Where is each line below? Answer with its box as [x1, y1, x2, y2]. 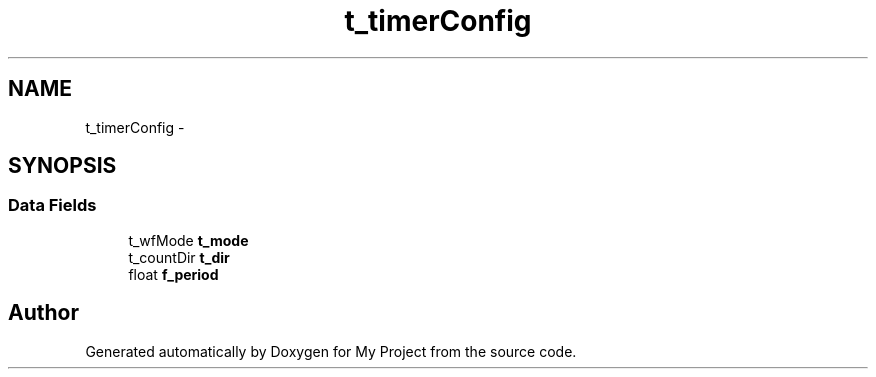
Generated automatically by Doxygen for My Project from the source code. [85, 342, 577, 360]
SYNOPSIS [8, 153, 117, 179]
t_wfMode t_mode [128, 231, 249, 249]
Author [8, 300, 79, 326]
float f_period [128, 265, 219, 283]
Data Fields [8, 195, 97, 216]
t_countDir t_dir [128, 248, 230, 266]
